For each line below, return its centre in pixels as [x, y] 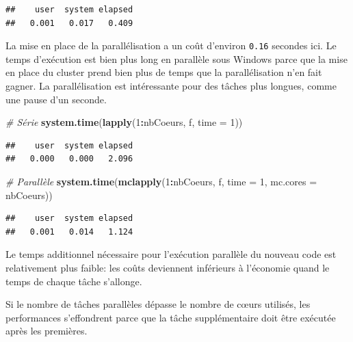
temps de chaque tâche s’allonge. [74, 281]
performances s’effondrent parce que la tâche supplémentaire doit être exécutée [171, 317]
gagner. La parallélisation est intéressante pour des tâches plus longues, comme [171, 86]
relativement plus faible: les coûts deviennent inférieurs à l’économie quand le [168, 267]
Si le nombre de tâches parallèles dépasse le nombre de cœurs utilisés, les [158, 304]
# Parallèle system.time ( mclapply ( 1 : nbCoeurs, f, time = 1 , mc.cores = [161, 181]
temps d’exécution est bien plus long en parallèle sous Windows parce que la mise [176, 58]
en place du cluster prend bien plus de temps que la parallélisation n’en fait [164, 72]
